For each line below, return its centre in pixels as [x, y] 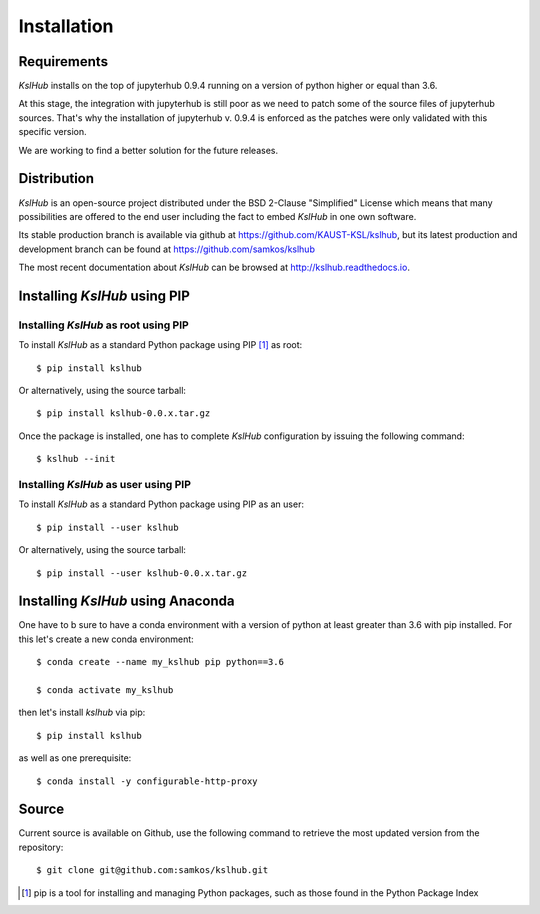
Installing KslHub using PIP [104, 295]
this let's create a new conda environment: [106, 639]
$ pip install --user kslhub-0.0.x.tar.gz [142, 573]
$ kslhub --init [76, 459]
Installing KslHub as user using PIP [105, 484]
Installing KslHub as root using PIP [103, 325]
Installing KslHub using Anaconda [126, 601]
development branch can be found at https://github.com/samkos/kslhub [166, 249]
